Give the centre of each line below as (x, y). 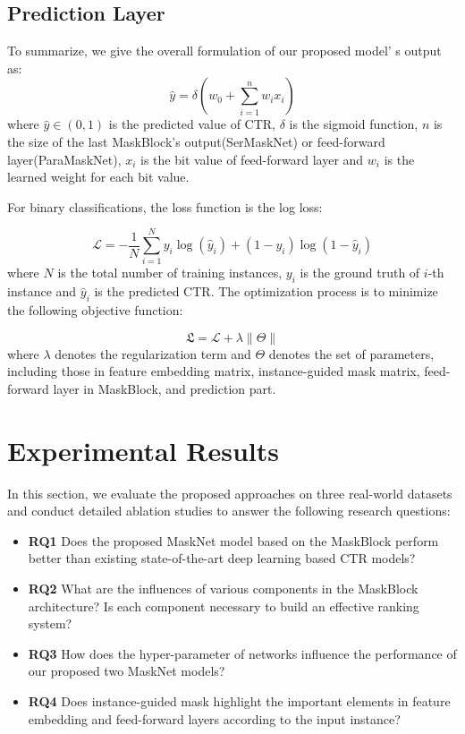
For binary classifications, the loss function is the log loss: (165, 206)
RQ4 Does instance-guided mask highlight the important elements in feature (239, 700)
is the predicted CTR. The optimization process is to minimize (266, 291)
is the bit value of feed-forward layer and (252, 159)
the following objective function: (95, 310)
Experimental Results (143, 450)
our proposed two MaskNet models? (127, 671)
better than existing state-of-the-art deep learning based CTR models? (222, 558)
